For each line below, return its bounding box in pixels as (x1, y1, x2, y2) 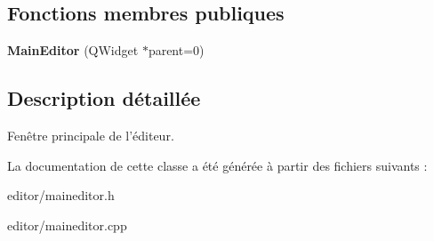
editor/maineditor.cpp (7, 215, 127, 234)
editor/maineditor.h (7, 186, 115, 205)
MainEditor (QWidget (7, 41, 139, 60)
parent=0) (148, 41, 205, 60)
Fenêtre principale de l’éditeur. (7, 126, 174, 144)
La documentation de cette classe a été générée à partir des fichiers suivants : (7, 156, 428, 174)
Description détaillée (7, 84, 201, 112)
